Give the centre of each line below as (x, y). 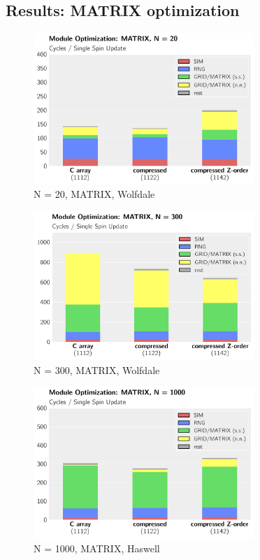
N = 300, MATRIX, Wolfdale (97, 369)
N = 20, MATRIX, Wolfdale (94, 194)
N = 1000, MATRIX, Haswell (97, 548)
